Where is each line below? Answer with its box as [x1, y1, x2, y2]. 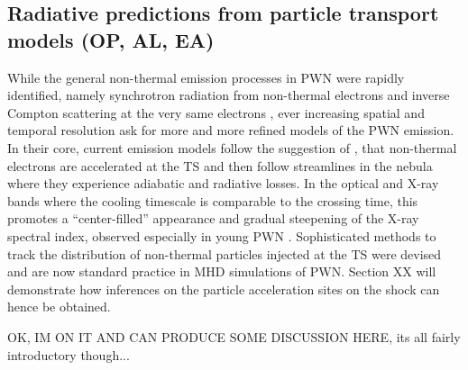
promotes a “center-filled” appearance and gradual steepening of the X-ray [7, 209, 419, 228]
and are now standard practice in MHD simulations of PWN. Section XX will [7, 262, 436, 281]
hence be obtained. [7, 297, 111, 316]
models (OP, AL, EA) [7, 25, 215, 53]
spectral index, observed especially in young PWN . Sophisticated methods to [7, 226, 436, 245]
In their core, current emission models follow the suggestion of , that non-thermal [7, 138, 457, 157]
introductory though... [7, 345, 130, 364]
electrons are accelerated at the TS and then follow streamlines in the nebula [7, 156, 433, 175]
